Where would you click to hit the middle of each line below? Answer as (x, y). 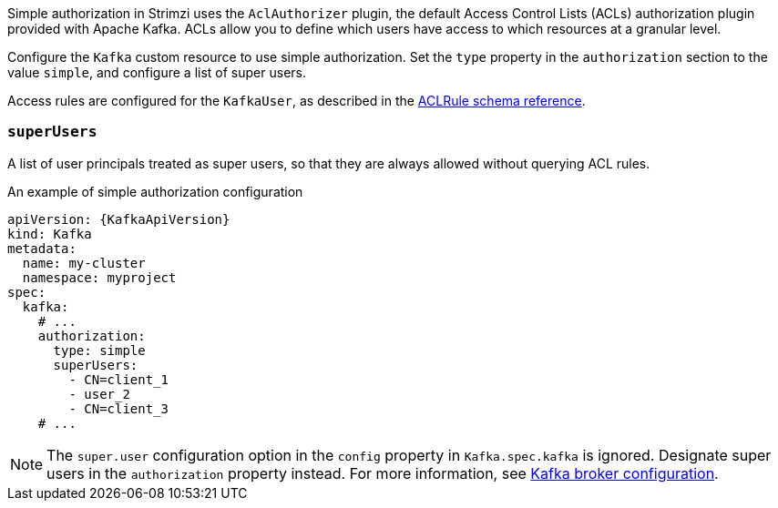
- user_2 (99, 394)
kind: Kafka (50, 234)
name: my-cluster (84, 263)
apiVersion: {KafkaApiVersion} (119, 219)
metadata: (42, 248)
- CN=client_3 (119, 408)
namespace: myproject (99, 277)
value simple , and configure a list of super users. (157, 72)
